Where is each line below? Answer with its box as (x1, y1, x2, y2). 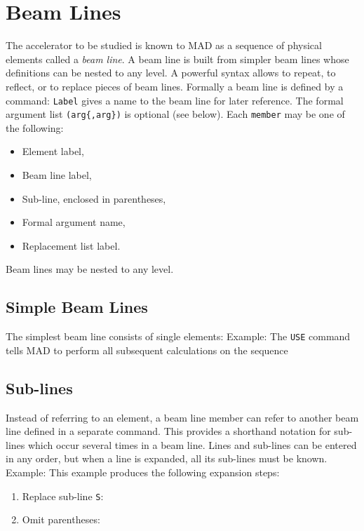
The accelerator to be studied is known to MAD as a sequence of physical (6, 38, 322, 53)
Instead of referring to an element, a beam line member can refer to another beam (6, 410, 359, 424)
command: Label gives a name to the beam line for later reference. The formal (6, 93, 344, 107)
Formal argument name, (22, 215, 126, 229)
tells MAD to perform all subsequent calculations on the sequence (6, 342, 288, 357)
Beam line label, (22, 168, 92, 182)
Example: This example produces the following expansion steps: (6, 465, 280, 479)
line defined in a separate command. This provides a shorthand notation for (6, 424, 331, 438)
